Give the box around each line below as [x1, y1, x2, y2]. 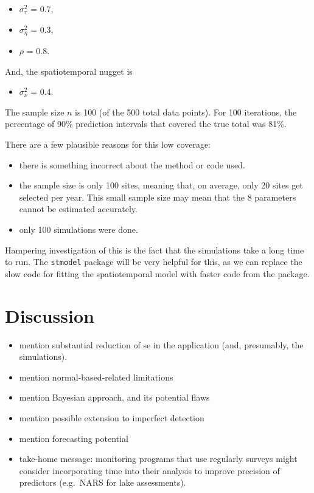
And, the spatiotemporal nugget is [5, 64, 133, 77]
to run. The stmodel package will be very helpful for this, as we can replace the [5, 255, 302, 268]
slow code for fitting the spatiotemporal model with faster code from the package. [5, 267, 310, 280]
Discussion [5, 303, 94, 328]
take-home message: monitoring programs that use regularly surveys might [19, 452, 298, 465]
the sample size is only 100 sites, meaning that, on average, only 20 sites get [19, 179, 303, 191]
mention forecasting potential [19, 432, 128, 444]
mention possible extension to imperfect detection [19, 411, 204, 424]
